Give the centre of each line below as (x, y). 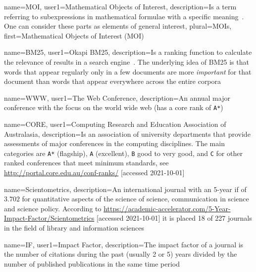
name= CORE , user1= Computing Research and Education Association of (115, 124)
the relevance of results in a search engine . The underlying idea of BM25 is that (127, 61)
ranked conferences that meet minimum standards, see (86, 163)
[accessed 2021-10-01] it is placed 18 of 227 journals (174, 218)
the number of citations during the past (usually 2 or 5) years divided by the (121, 254)
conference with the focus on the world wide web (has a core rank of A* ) (114, 107)
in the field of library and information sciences (74, 228)
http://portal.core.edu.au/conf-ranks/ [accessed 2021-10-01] (94, 173)
